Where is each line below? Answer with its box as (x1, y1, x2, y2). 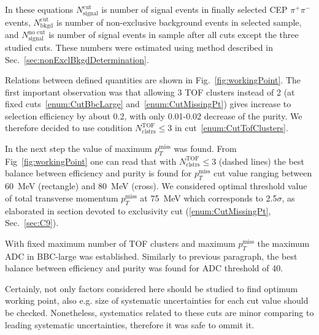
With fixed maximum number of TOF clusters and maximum (5, 236, 236, 249)
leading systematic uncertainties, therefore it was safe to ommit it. (5, 318, 255, 331)
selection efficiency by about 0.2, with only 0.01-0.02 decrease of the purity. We (5, 109, 302, 122)
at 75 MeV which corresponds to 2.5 (140, 191, 277, 204)
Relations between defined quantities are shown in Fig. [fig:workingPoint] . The (5, 73, 301, 86)
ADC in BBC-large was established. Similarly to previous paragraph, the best (5, 249, 298, 262)
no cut (28, 29, 45, 36)
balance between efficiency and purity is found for (5, 167, 192, 179)
